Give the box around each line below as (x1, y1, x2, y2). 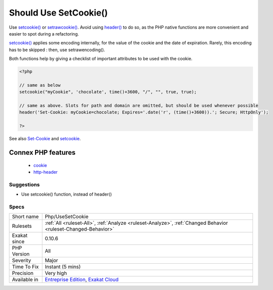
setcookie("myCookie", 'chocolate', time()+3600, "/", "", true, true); (19, 89, 197, 95)
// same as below (19, 82, 61, 88)
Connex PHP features (9, 148, 76, 157)
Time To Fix (12, 263, 39, 270)
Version (12, 251, 30, 257)
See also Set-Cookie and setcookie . (9, 136, 81, 142)
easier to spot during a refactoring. (9, 31, 79, 36)
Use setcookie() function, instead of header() (21, 191, 112, 197)
